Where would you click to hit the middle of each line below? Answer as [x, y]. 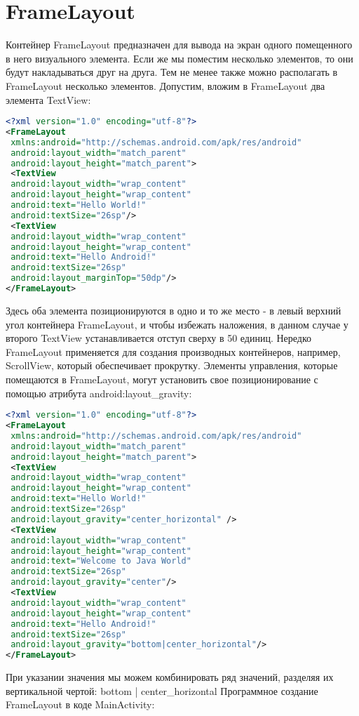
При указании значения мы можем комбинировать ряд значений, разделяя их [170, 677]
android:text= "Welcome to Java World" [101, 561]
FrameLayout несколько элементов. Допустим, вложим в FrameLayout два [165, 85]
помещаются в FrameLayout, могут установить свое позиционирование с [162, 379]
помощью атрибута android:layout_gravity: [99, 393]
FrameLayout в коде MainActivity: [80, 704]
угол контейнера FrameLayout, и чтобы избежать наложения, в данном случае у [177, 324]
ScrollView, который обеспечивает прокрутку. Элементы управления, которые [172, 365]
